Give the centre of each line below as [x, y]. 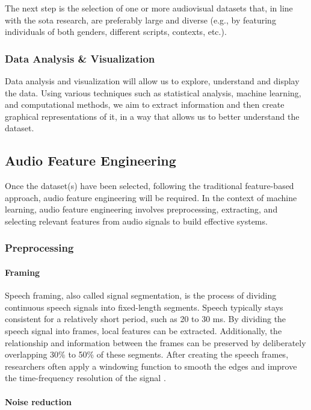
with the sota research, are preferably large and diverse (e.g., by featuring [140, 20]
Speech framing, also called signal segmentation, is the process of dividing [141, 295]
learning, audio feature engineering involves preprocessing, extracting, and [141, 209]
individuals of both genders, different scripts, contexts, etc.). [116, 32]
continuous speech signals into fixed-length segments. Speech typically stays [144, 307]
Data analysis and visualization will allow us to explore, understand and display [152, 81]
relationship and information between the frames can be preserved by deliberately [155, 342]
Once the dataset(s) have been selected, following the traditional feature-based [149, 186]
